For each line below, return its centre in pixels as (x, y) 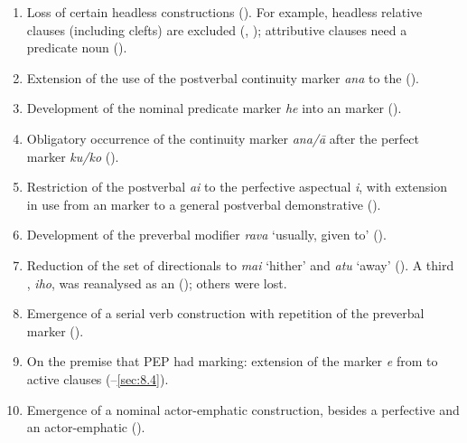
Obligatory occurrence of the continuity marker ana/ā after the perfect (223, 138)
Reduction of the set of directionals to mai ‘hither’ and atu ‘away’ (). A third (240, 264)
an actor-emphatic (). (86, 427)
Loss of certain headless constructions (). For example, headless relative (224, 12)
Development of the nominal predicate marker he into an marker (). (214, 108)
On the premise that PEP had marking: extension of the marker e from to (232, 361)
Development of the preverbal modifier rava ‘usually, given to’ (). (206, 235)
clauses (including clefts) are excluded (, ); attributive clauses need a (217, 29)
